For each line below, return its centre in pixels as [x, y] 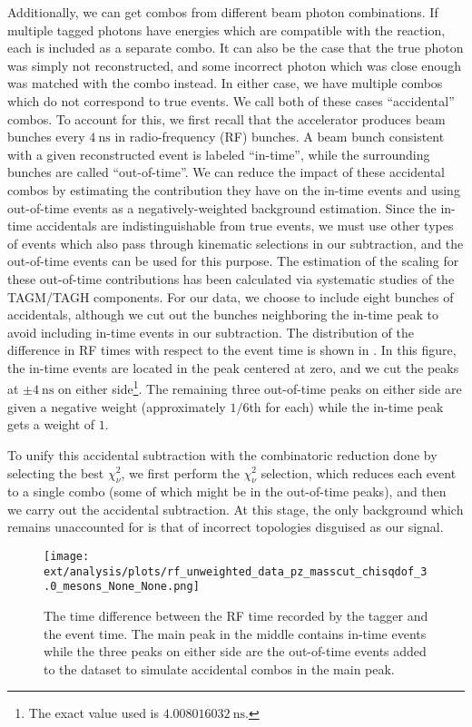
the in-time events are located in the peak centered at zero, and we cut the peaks [233, 367]
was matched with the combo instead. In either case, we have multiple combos [225, 83]
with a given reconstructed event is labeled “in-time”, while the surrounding [219, 154]
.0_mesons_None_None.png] [122, 587]
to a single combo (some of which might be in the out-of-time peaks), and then [227, 491]
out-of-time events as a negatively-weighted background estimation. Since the [222, 207]
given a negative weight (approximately [117, 406]
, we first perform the [180, 472]
